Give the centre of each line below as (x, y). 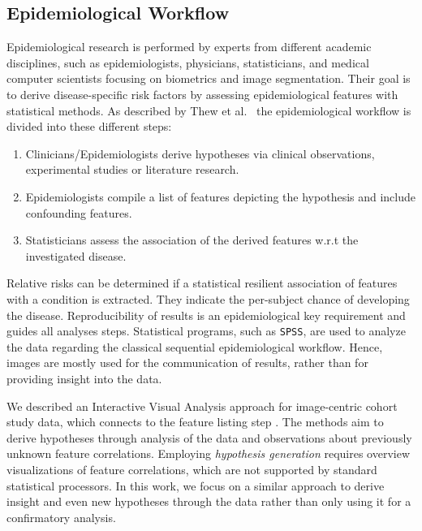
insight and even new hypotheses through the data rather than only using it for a (209, 501)
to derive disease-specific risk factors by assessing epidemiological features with (202, 94)
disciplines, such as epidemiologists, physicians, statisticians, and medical (188, 62)
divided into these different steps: (89, 126)
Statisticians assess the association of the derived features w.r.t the (192, 240)
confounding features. (79, 212)
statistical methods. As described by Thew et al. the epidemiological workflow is (209, 110)
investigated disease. (76, 255)
